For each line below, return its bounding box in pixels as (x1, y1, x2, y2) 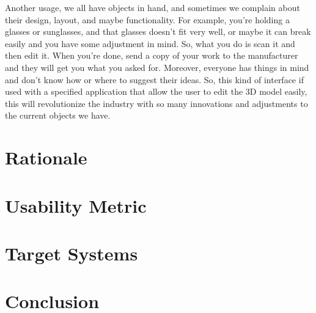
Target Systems (5, 240, 138, 265)
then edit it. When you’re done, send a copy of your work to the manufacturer (5, 49, 298, 62)
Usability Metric (5, 193, 147, 218)
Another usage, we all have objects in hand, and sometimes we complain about (5, 1, 300, 13)
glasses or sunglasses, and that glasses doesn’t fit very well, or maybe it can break (5, 25, 311, 38)
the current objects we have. (5, 109, 111, 122)
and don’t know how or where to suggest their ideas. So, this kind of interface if (5, 73, 304, 86)
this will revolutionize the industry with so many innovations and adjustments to (5, 97, 308, 109)
